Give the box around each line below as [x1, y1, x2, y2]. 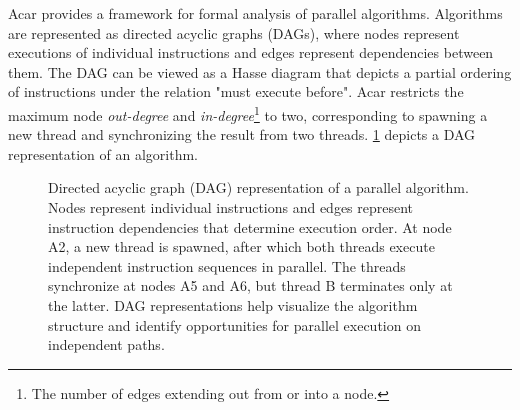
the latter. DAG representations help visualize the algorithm [48, 294, 418, 315]
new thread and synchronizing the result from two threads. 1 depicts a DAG [8, 124, 476, 145]
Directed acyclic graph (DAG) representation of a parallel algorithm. [48, 177, 469, 198]
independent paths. [48, 334, 165, 355]
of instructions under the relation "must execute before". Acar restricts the [8, 81, 464, 102]
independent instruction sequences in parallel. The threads [48, 255, 406, 276]
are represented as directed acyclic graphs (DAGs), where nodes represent [8, 22, 460, 43]
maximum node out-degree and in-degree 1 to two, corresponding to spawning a [8, 101, 488, 125]
